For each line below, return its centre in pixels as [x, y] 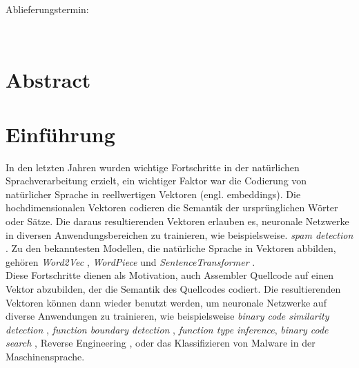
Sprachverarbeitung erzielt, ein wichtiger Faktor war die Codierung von [156, 181]
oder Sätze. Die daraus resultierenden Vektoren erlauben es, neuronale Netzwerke [177, 221]
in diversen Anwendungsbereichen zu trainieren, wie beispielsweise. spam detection [179, 234]
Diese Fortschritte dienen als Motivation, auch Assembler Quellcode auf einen [169, 275]
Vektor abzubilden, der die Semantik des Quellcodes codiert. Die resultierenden [173, 289]
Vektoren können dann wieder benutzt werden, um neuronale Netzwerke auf [166, 302]
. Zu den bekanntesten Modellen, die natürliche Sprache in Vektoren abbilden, [171, 248]
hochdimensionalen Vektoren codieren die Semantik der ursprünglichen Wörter [172, 207]
